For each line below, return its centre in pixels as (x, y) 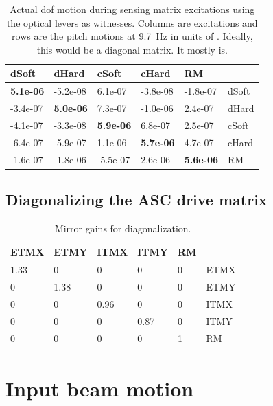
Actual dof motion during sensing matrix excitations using (132, 9)
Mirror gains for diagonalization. (123, 228)
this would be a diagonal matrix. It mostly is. (132, 49)
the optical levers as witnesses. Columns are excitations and (132, 22)
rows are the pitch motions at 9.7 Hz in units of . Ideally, (132, 36)
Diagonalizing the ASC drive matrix (136, 200)
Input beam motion (100, 388)
